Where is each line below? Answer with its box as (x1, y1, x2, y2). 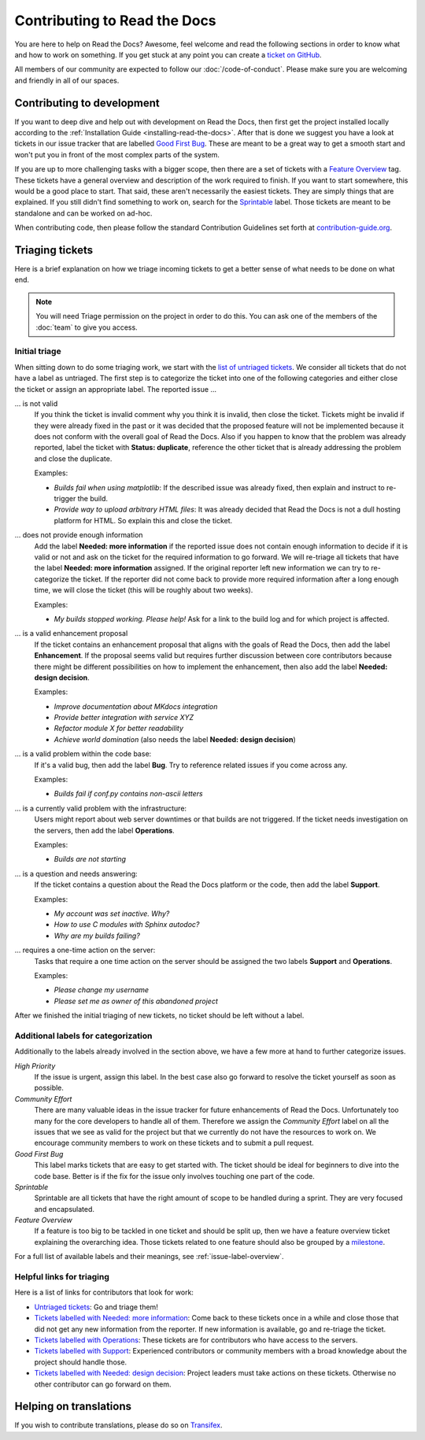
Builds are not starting (54, 855, 126, 864)
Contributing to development (14, 96, 161, 109)
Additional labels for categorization (14, 1030, 153, 1041)
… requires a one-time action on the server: (14, 945, 156, 955)
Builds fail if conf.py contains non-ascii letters (54, 789, 204, 799)
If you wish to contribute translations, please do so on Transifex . (14, 1420, 223, 1430)
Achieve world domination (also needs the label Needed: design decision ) (54, 734, 296, 744)
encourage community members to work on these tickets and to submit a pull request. (34, 1138, 314, 1148)
